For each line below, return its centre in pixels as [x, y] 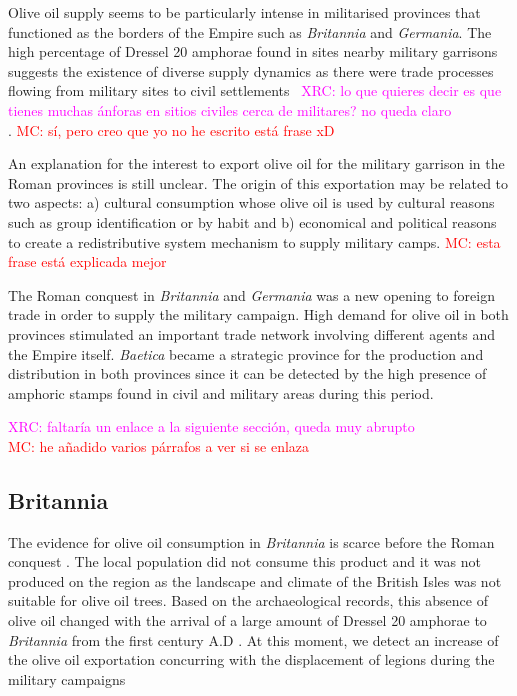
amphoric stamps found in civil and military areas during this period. [221, 392]
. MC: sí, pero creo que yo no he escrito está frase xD [171, 129]
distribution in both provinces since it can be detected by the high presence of [247, 373]
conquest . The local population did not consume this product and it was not [244, 561]
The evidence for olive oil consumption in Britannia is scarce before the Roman [251, 541]
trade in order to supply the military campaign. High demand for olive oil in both [258, 314]
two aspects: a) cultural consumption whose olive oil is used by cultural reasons [251, 202]
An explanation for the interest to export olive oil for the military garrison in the [256, 163]
